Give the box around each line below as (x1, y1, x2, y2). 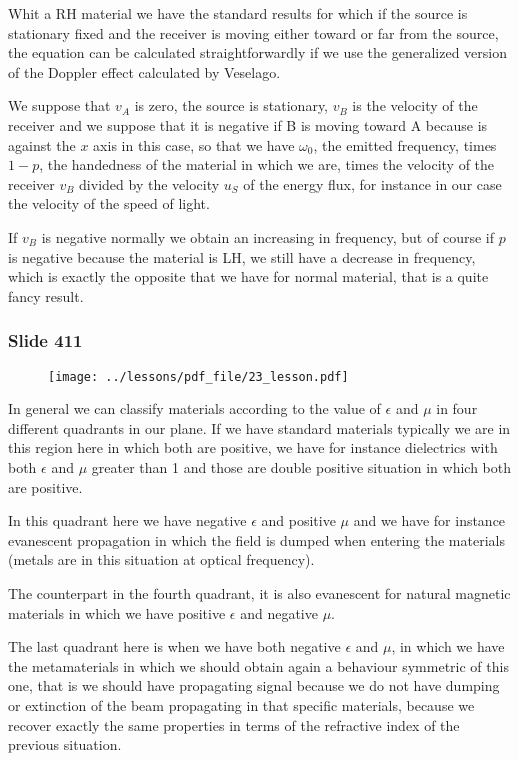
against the (8, 134, 76, 155)
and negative (240, 602, 318, 623)
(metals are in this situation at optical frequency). (8, 549, 315, 570)
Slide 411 (8, 328, 83, 353)
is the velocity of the (352, 95, 478, 116)
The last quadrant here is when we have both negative (8, 636, 341, 657)
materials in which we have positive (8, 602, 226, 623)
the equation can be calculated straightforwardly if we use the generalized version (8, 42, 507, 63)
